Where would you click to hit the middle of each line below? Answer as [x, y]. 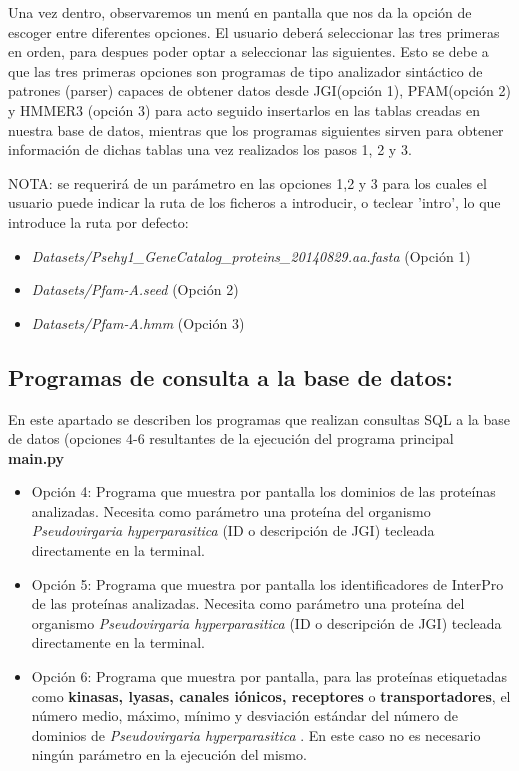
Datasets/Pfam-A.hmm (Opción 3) [138, 322]
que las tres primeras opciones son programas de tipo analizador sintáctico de [245, 70]
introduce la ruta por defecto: [98, 221]
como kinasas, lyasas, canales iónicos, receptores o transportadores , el [271, 695]
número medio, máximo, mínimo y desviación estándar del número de [244, 715]
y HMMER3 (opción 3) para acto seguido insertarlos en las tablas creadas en [244, 109]
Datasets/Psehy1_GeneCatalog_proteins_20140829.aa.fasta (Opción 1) [251, 255]
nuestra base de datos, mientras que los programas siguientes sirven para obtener [256, 129]
